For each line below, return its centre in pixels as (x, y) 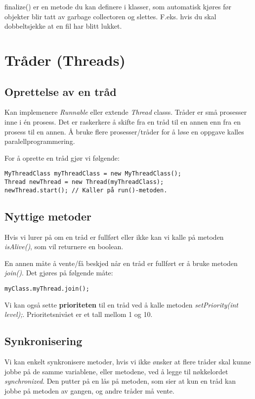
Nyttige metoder (48, 216)
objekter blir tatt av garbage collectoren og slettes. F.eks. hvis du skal (110, 16)
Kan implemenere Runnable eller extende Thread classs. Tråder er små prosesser (126, 112)
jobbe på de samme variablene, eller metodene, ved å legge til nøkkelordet (116, 371)
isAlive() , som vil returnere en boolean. (64, 246)
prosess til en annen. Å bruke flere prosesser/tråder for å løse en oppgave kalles (124, 131)
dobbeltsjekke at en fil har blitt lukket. (63, 26)
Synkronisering (43, 341)
